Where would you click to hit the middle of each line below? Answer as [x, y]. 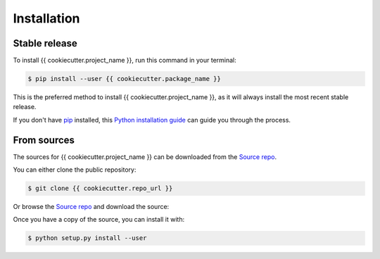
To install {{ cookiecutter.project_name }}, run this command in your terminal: [125, 61]
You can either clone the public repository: [75, 170]
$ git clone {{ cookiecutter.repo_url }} [100, 189]
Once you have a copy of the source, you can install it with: [99, 220]
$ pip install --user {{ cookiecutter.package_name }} [124, 79]
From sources [44, 140]
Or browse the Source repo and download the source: [91, 207]
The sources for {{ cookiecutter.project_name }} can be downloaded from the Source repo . [145, 157]
